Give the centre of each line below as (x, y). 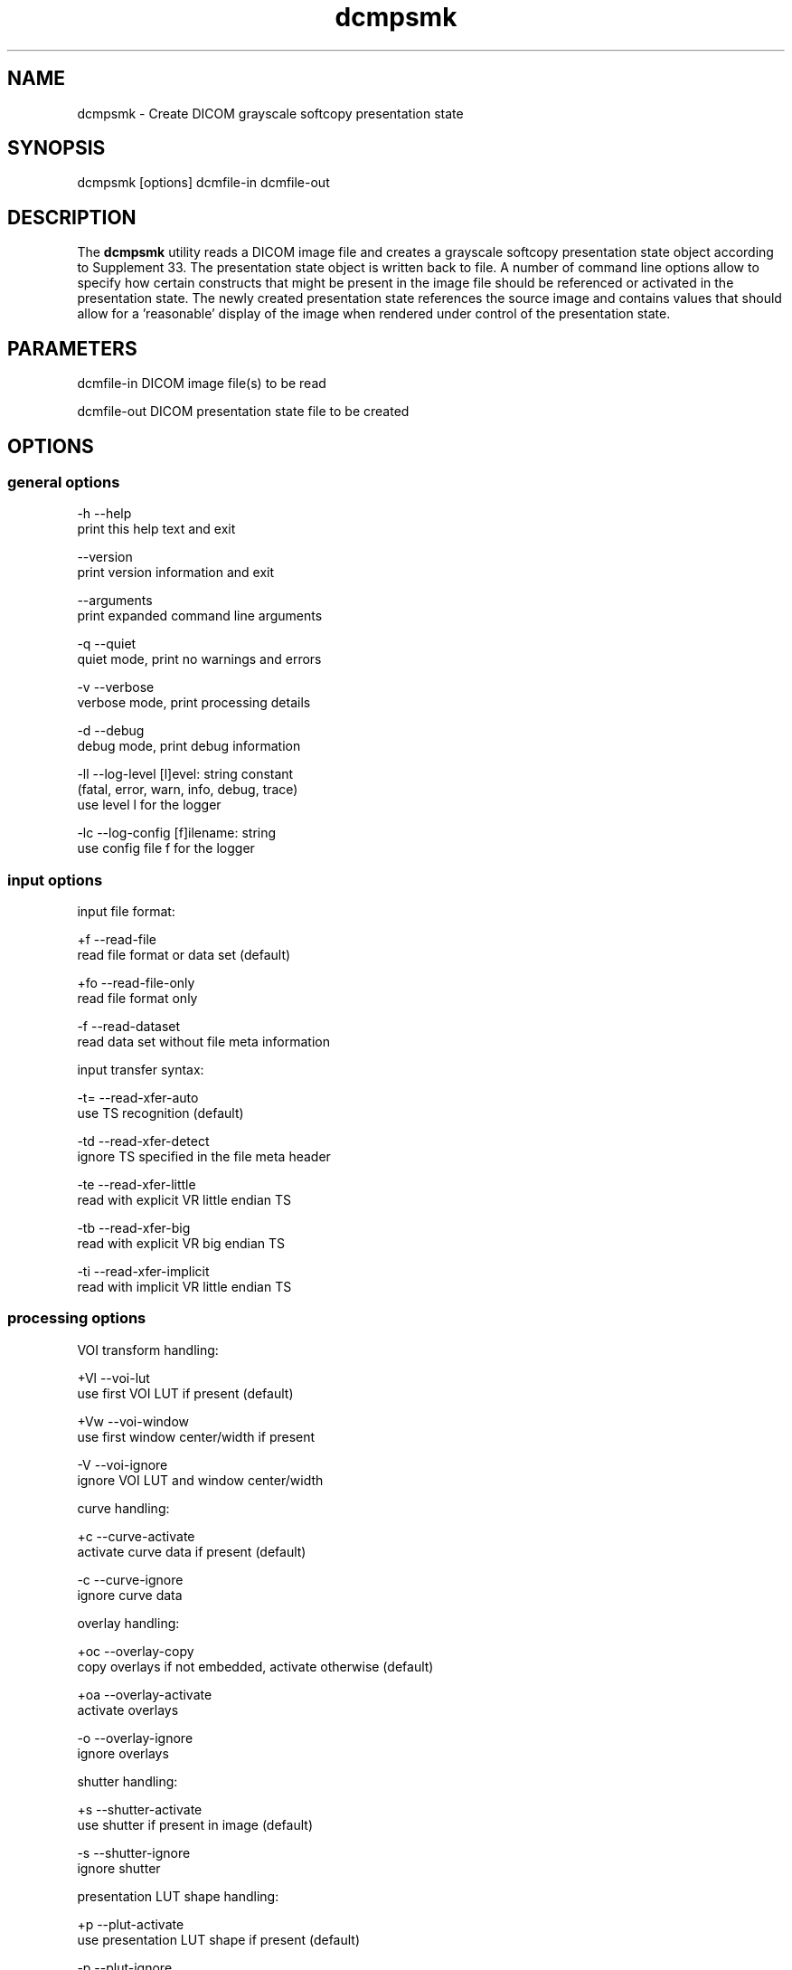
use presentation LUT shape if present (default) (219, 1939)
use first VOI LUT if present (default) (185, 1393)
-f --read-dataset (129, 1027)
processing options (77, 1318)
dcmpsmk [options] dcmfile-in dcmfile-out (203, 183)
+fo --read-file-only (136, 983)
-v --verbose (116, 687)
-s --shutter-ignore (134, 1852)
